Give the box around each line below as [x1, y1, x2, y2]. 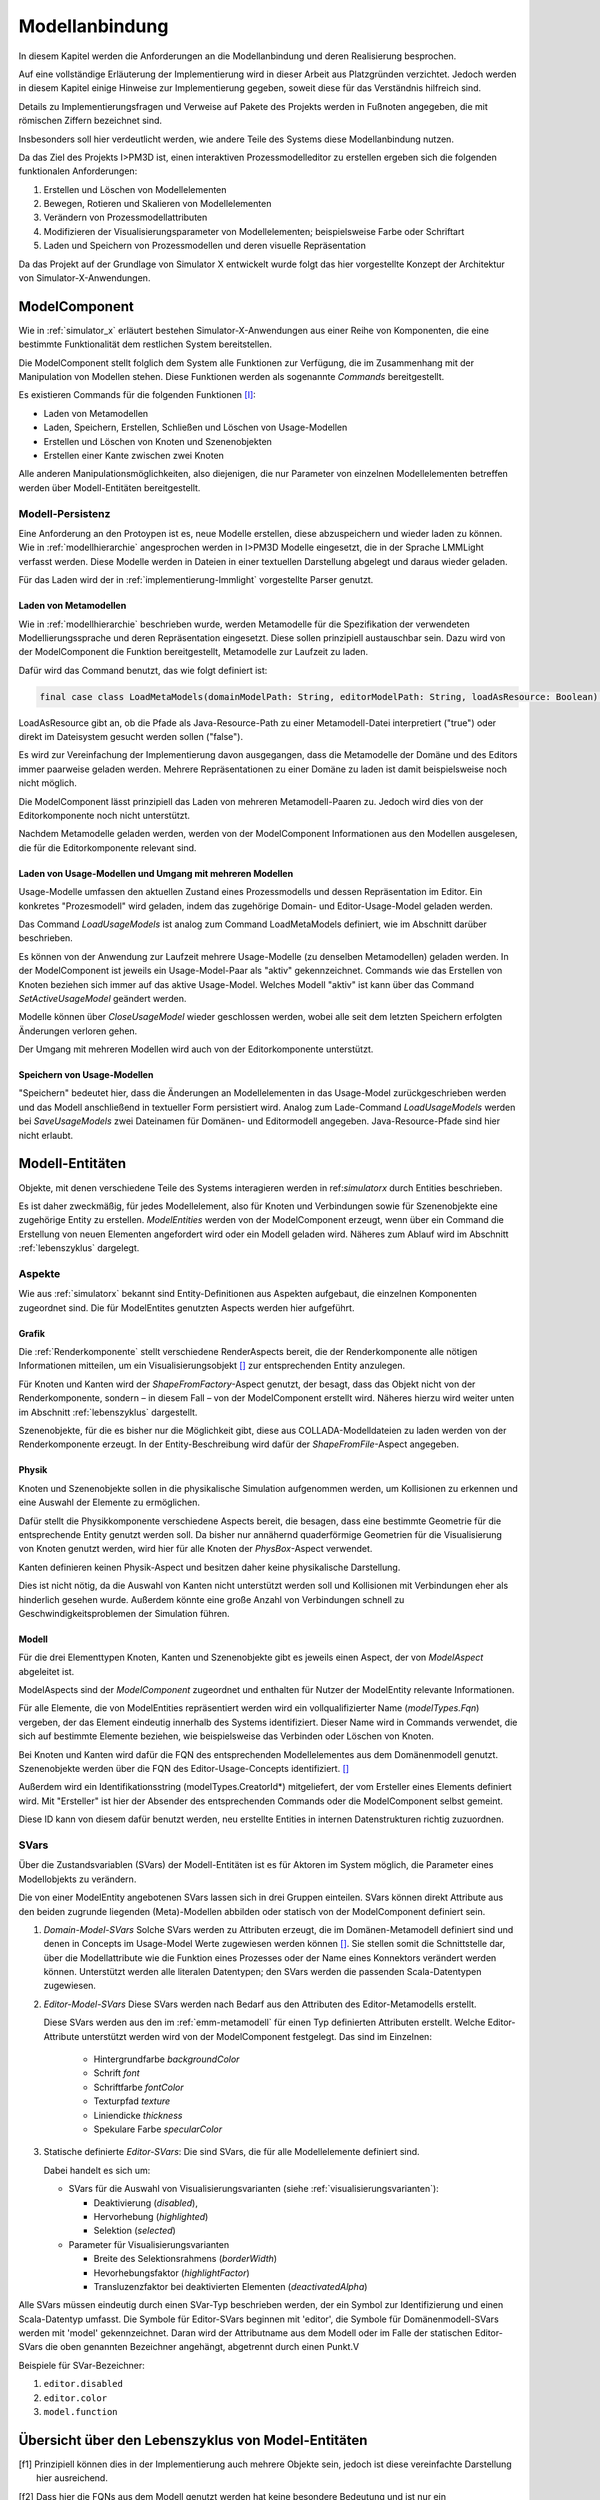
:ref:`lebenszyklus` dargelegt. [18, 1242, 140, 1254]
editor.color [43, 2392, 108, 2404]
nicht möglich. [18, 777, 77, 789]
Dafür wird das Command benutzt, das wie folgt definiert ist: [18, 664, 268, 676]
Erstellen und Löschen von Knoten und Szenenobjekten [43, 435, 272, 447]
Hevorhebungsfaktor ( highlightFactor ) [93, 2266, 250, 2279]
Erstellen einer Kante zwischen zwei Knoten [43, 450, 225, 462]
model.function [43, 2406, 119, 2418]
